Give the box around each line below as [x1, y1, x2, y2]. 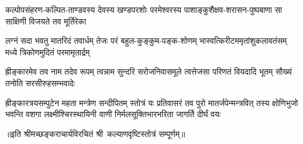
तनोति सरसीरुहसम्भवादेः [5, 76, 75, 89]
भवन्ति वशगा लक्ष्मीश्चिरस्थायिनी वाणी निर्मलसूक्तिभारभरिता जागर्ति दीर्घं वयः [5, 108, 221, 120]
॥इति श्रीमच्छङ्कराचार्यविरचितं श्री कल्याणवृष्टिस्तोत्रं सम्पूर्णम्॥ [5, 127, 185, 139]
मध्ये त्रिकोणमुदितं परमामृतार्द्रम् [5, 45, 90, 58]
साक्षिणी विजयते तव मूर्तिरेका [5, 15, 87, 27]
